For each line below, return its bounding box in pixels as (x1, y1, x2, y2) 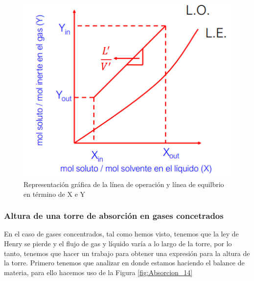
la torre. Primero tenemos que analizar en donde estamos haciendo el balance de (4, 258, 245, 268)
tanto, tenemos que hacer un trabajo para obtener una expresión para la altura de (4, 248, 250, 258)
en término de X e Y (23, 188, 86, 199)
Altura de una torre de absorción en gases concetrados (4, 210, 224, 222)
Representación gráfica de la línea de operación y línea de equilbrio (23, 179, 224, 189)
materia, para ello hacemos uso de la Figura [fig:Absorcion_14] (4, 267, 193, 277)
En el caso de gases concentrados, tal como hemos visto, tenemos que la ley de (4, 229, 239, 239)
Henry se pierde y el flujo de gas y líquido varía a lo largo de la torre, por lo (4, 238, 232, 249)
